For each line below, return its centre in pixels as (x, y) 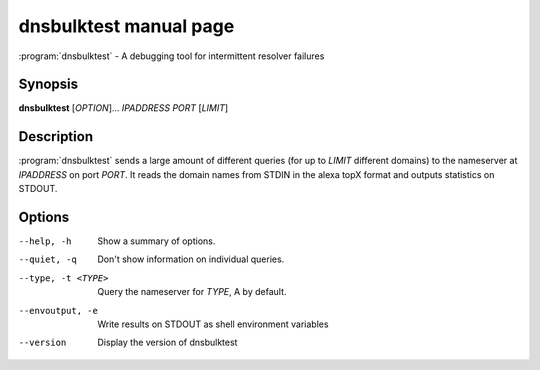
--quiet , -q (47, 259)
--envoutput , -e (58, 310)
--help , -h (45, 241)
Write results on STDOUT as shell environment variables (213, 324)
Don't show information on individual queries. (191, 259)
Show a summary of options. (156, 241)
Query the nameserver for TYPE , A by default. (192, 292)
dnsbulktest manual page (126, 26)
